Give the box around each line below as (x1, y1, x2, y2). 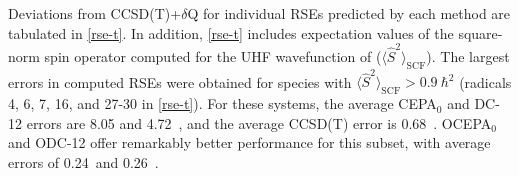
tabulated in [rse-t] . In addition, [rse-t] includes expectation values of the (8, 22, 454, 43)
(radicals (459, 71, 512, 92)
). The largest (426, 45, 510, 66)
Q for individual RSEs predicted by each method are (187, 3, 511, 23)
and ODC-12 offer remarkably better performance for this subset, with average (8, 132, 491, 153)
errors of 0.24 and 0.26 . (8, 152, 159, 172)
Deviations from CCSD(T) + (8, 3, 182, 23)
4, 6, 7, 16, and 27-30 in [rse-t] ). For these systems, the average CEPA (8, 93, 437, 114)
